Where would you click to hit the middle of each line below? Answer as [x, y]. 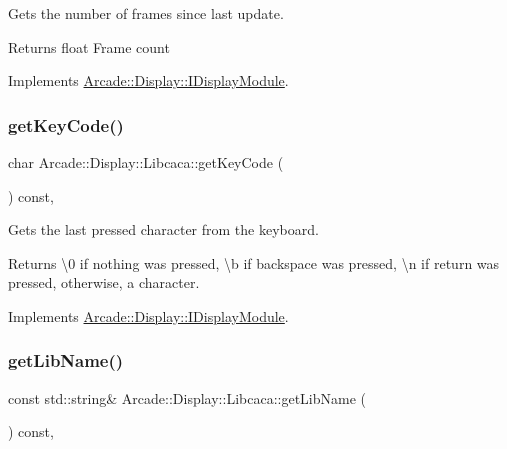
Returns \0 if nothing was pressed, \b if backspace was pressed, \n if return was [254, 262]
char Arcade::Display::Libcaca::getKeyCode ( [146, 162]
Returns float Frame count [89, 46]
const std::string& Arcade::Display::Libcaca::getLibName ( [187, 397]
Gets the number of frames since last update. [146, 13]
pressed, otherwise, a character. [104, 282]
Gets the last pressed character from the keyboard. [163, 229]
